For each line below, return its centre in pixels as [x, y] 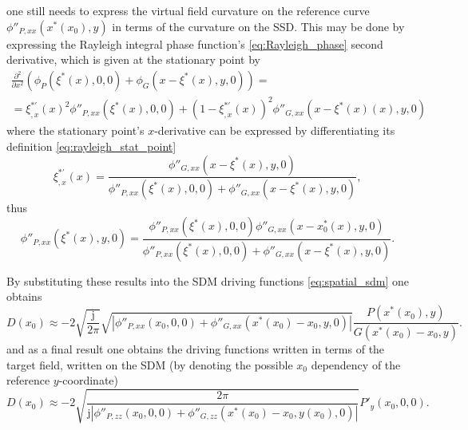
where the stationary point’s [75, 130]
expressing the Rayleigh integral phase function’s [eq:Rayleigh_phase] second [195, 43]
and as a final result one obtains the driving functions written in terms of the [196, 348]
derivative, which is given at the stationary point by [133, 59]
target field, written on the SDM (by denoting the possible [150, 364]
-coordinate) [88, 380]
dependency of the [356, 364]
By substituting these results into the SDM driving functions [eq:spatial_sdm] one [208, 280]
